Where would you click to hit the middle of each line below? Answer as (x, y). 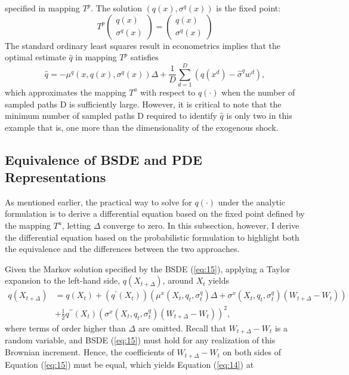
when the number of (258, 92)
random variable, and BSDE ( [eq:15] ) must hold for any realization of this (140, 340)
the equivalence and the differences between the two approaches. (122, 249)
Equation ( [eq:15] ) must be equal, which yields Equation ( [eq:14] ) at (129, 364)
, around (178, 280)
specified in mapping (42, 8)
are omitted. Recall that (182, 328)
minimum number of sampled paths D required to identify (111, 116)
